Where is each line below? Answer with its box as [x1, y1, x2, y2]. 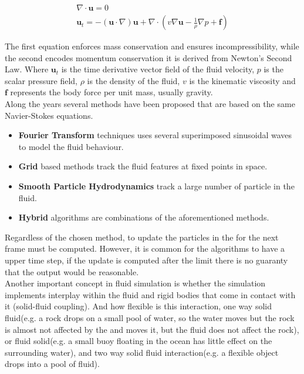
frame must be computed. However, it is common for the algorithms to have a [5, 242, 285, 255]
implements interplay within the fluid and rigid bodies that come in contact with [5, 288, 296, 300]
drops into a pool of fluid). [5, 358, 100, 370]
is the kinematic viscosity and [189, 74, 296, 86]
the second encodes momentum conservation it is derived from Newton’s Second [5, 51, 292, 64]
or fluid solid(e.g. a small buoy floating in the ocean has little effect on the [5, 335, 272, 347]
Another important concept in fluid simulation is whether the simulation [5, 277, 266, 289]
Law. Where [5, 63, 49, 75]
